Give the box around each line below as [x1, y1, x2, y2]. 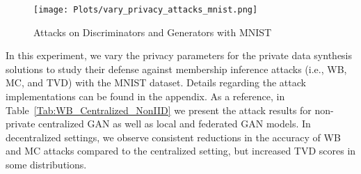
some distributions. [6, 157, 87, 171]
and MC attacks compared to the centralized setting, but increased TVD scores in [6, 143, 356, 158]
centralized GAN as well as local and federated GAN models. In [38, 116, 311, 131]
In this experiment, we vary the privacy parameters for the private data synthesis [6, 48, 353, 63]
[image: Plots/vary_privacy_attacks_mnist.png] [33, 5, 258, 15]
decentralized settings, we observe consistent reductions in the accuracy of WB [6, 129, 341, 144]
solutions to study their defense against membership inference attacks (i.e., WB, [6, 61, 347, 76]
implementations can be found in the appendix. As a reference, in [6, 89, 285, 104]
